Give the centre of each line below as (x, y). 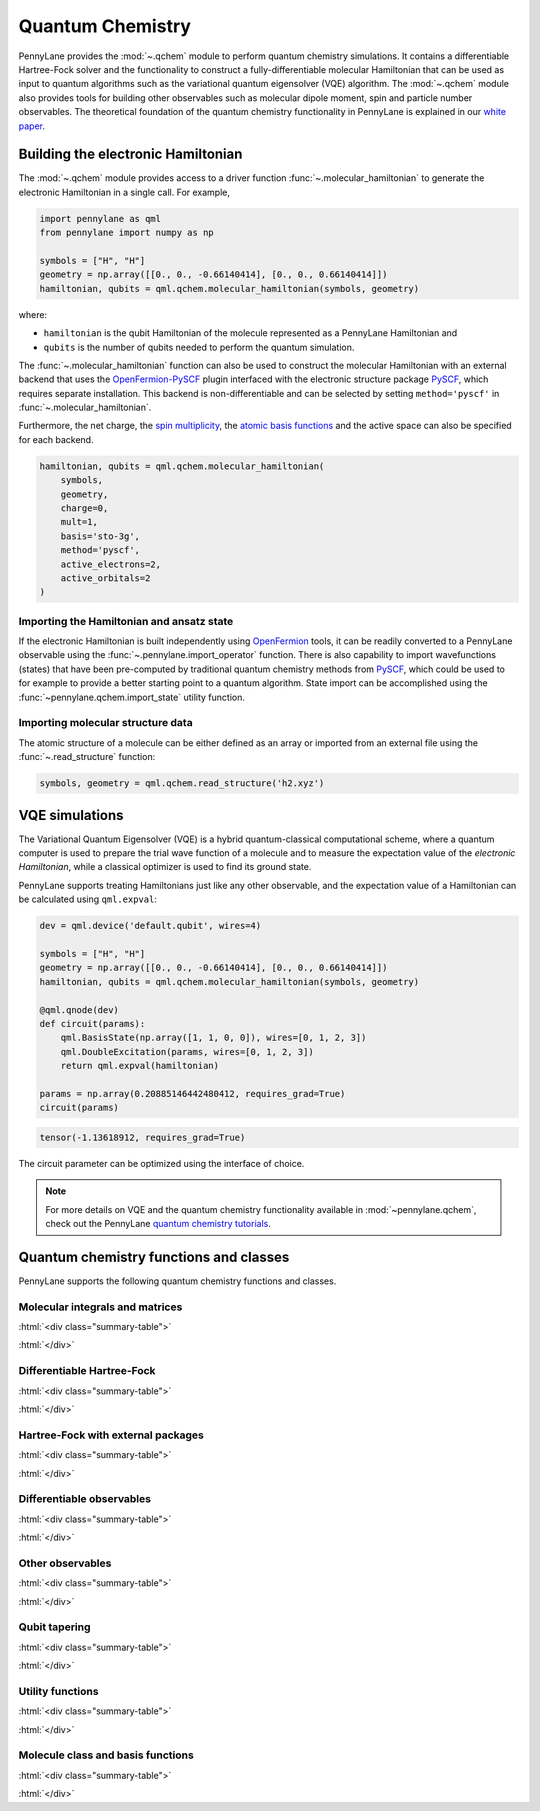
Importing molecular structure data (106, 723)
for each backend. (56, 439)
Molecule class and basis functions (106, 1755)
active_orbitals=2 (105, 578)
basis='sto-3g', (100, 536)
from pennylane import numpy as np (126, 233)
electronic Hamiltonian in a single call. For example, (124, 192)
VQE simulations (71, 815)
